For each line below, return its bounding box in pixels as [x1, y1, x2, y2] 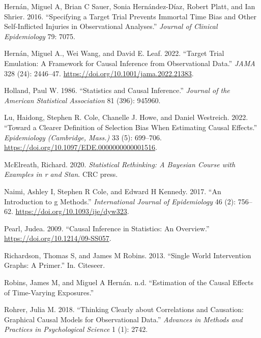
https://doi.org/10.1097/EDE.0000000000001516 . [4, 142, 157, 152]
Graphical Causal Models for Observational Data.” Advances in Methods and [4, 314, 243, 324]
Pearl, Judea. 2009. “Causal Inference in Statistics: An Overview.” [4, 223, 210, 233]
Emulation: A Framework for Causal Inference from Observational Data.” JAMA [4, 57, 255, 68]
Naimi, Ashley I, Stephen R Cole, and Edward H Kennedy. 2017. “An [4, 186, 221, 196]
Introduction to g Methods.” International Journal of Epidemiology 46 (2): [4, 196, 236, 206]
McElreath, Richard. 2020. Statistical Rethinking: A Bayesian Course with [4, 159, 236, 169]
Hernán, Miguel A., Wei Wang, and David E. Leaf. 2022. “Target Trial [4, 48, 224, 58]
